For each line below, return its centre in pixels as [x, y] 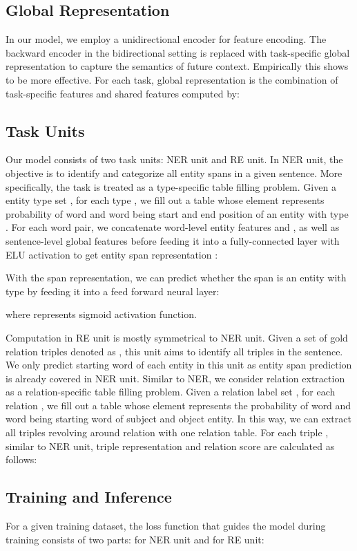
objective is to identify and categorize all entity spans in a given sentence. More [174, 172]
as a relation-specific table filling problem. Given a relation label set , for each [171, 392]
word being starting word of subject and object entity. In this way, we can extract [178, 419]
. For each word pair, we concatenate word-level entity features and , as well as [173, 227]
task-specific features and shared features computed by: [123, 93]
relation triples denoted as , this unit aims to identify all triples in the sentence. [174, 351]
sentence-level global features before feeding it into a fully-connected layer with [173, 240]
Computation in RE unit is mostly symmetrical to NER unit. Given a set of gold [177, 337]
